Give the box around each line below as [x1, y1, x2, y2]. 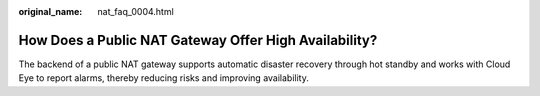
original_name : [18, 6, 83, 17]
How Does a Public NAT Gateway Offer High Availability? [18, 31, 378, 49]
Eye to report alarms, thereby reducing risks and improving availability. [18, 72, 309, 84]
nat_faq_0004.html [97, 6, 174, 17]
